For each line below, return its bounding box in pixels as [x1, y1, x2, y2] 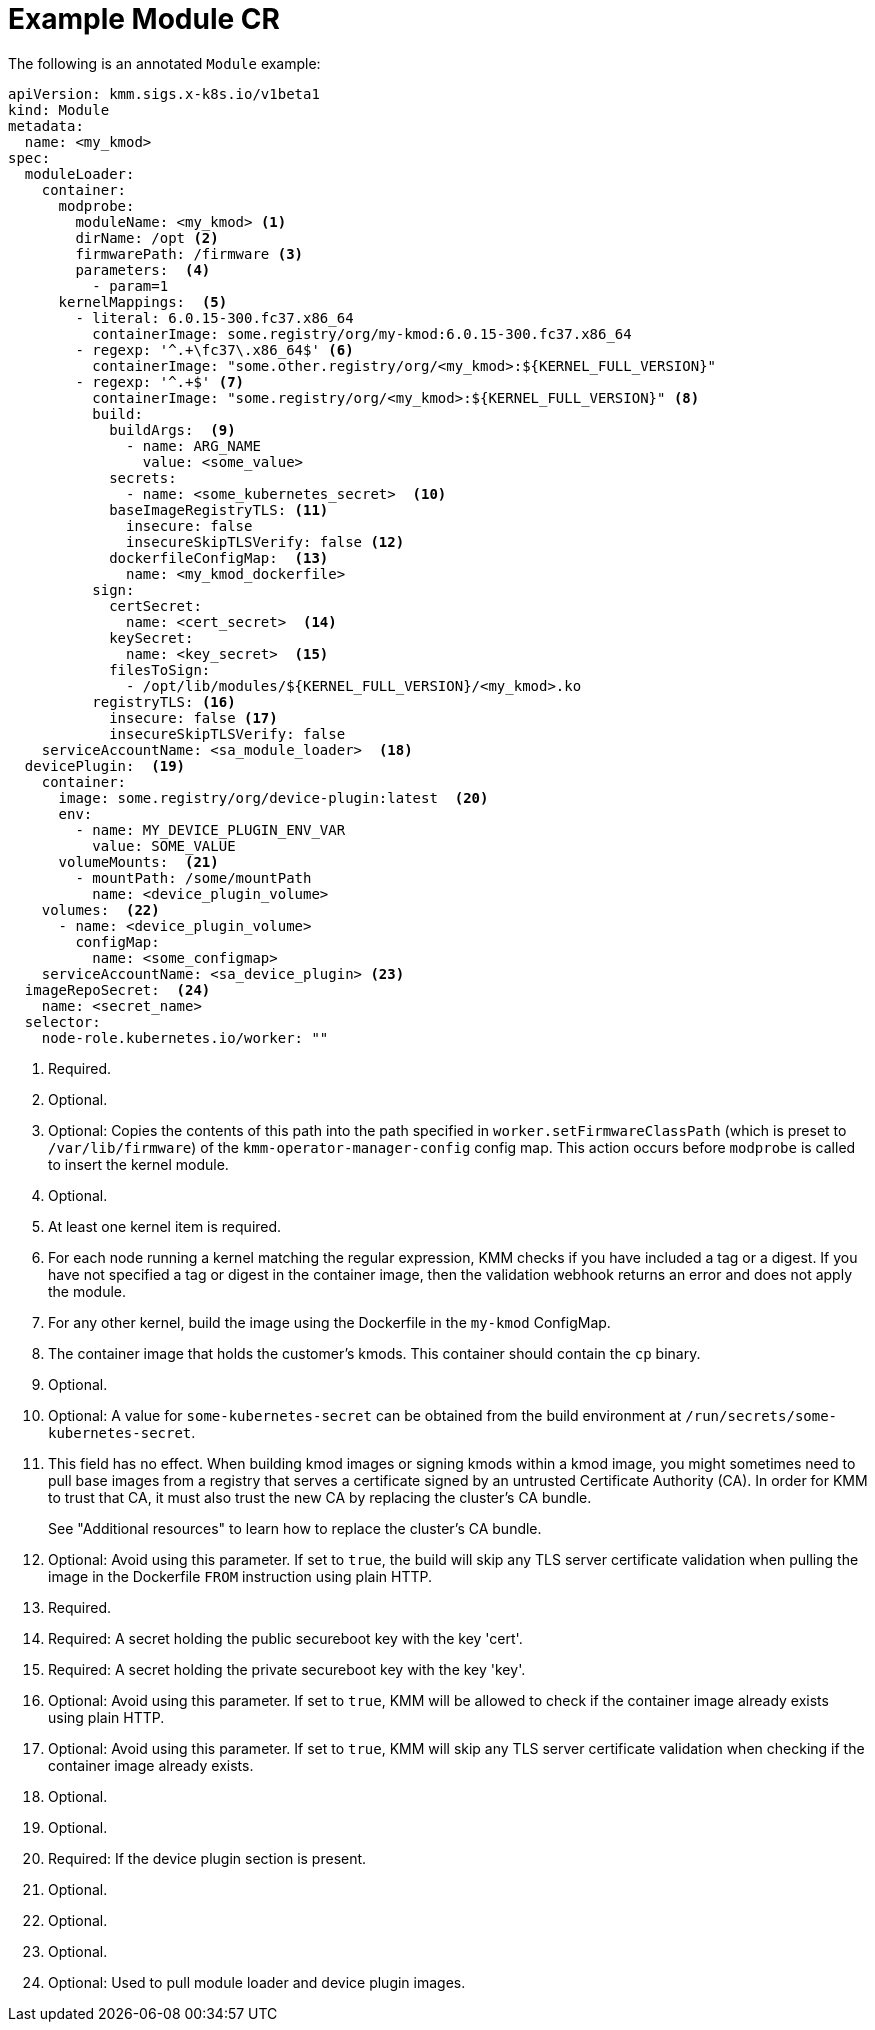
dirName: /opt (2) [75, 229, 219, 246]
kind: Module [8, 101, 110, 118]
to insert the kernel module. [48, 1155, 229, 1173]
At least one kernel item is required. [48, 1217, 282, 1235]
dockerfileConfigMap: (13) [109, 549, 329, 566]
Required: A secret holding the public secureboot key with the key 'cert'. [48, 1629, 523, 1647]
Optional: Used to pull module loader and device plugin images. [48, 1973, 466, 1991]
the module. [48, 1282, 127, 1300]
